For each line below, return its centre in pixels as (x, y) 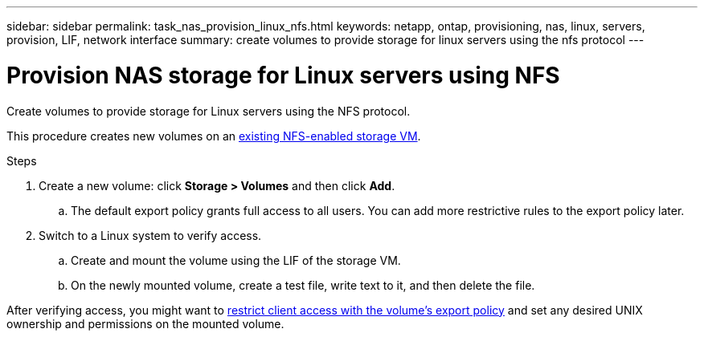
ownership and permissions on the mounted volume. (145, 323)
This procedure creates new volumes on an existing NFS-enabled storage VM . (214, 136)
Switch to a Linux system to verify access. (150, 235)
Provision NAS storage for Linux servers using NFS (283, 75)
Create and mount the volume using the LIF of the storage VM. (236, 260)
